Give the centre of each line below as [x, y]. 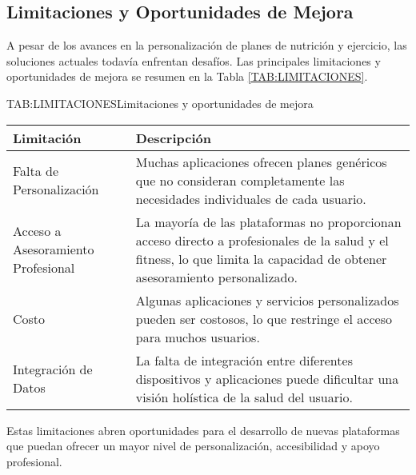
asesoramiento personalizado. [216, 277]
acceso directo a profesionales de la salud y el [262, 240]
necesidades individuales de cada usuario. [251, 198]
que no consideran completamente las [240, 180]
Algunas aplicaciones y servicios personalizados [267, 300]
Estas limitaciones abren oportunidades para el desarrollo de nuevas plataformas [203, 430]
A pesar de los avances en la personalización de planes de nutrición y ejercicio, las [207, 45]
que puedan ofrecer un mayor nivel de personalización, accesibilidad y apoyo [193, 446]
